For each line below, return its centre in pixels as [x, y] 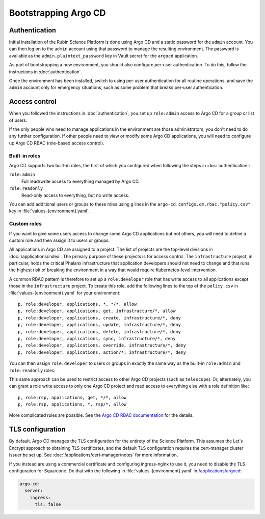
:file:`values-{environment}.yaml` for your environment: [65, 293]
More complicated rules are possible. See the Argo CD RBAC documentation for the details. [101, 415]
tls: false [48, 505]
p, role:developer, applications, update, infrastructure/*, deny [99, 325]
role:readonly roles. [32, 370]
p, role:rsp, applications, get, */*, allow [72, 397]
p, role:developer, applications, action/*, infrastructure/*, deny [102, 352]
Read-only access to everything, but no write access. [75, 195]
